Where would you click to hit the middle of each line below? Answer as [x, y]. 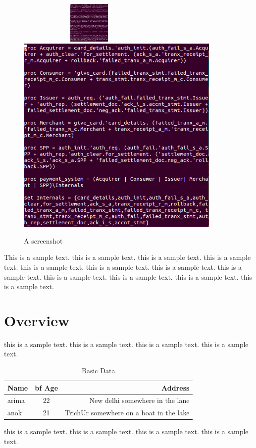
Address [176, 387]
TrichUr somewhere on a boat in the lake [127, 413]
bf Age [47, 387]
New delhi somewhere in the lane [139, 400]
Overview [37, 320]
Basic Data [99, 371]
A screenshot [43, 240]
